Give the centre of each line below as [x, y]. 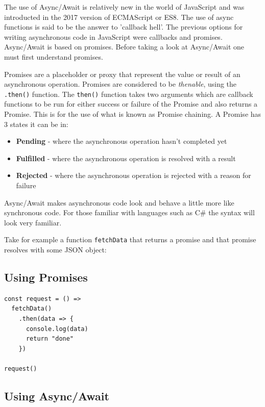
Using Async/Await [57, 396]
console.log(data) [57, 329]
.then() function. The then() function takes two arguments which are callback [129, 94]
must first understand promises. [54, 56]
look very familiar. [33, 222]
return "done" [50, 339]
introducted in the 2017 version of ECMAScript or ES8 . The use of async [119, 17]
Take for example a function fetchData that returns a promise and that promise [130, 239]
